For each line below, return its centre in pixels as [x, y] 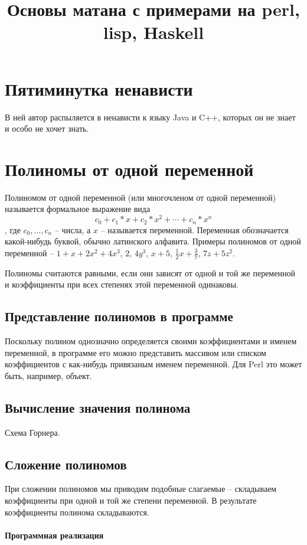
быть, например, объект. [48, 375]
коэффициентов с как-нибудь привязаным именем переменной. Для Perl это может [153, 364]
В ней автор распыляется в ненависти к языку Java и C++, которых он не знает [150, 117]
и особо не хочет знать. [47, 128]
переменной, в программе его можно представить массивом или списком [135, 352]
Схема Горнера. [32, 432]
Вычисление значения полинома [98, 407]
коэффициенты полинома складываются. [77, 512]
